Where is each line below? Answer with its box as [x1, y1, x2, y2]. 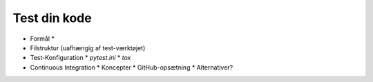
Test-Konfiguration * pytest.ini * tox [30, 54, 131, 62]
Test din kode [12, 10, 93, 25]
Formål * [30, 34, 55, 43]
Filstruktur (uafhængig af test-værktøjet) [30, 43, 146, 52]
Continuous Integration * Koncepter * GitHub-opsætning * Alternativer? [30, 63, 233, 72]
